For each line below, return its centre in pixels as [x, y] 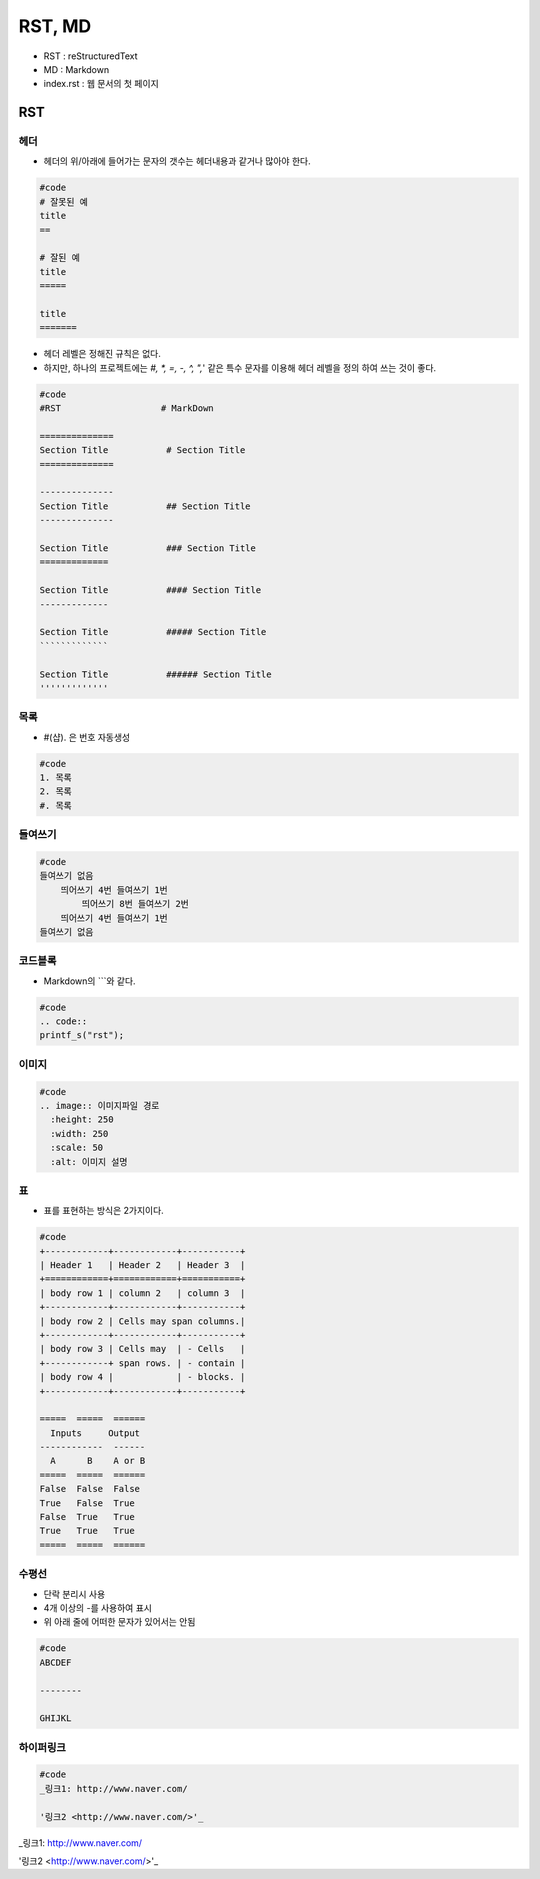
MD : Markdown [76, 69]
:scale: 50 [77, 1148]
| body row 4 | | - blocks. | [142, 1377]
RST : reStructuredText [91, 56]
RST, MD [55, 26]
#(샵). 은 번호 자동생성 [86, 737]
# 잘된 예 [59, 258]
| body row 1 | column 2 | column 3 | [142, 1293]
